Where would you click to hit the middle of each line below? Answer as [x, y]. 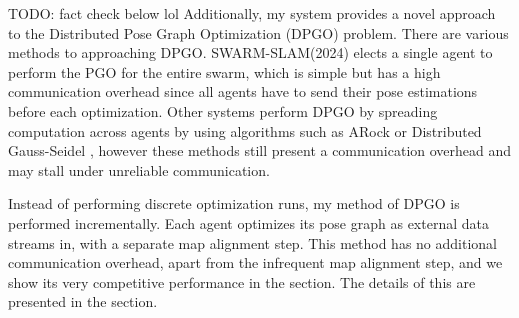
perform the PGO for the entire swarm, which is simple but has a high [224, 71]
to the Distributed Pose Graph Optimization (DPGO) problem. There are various [258, 32]
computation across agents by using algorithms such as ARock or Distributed [245, 130]
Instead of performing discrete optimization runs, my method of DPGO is [234, 203]
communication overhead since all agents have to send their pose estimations [243, 91]
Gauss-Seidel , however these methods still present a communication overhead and [260, 150]
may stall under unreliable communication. [139, 169]
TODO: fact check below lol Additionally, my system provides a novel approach [252, 13]
